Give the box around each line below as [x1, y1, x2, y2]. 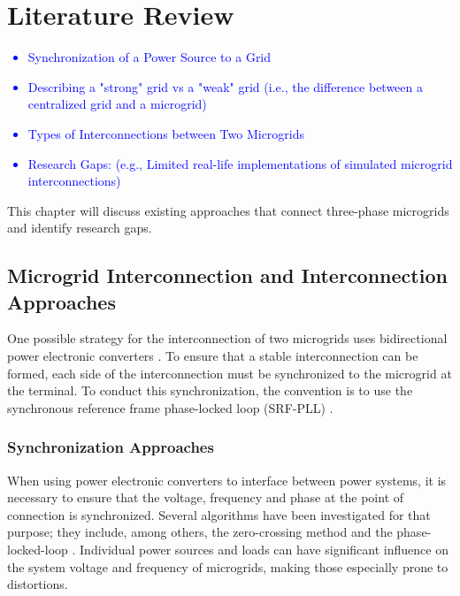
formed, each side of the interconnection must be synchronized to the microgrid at [7, 363, 452, 382]
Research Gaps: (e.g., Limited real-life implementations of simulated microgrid [27, 154, 453, 172]
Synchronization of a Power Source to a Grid [27, 48, 272, 66]
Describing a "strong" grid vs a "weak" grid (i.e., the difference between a [27, 77, 423, 96]
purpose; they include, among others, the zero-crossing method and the [7, 523, 393, 541]
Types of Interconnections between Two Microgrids [27, 124, 305, 142]
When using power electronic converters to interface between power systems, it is [7, 470, 447, 489]
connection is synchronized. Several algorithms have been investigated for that [7, 505, 431, 523]
